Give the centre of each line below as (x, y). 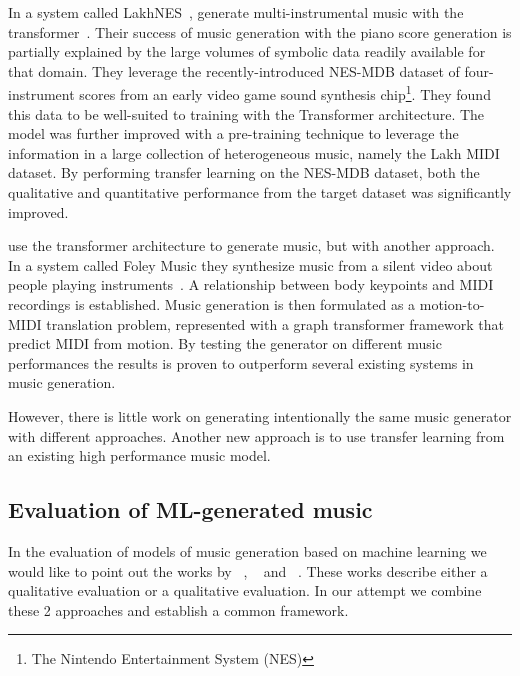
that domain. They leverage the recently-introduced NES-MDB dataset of (234, 70)
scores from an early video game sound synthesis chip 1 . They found (285, 93)
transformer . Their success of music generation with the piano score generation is (260, 31)
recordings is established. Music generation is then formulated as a (212, 303)
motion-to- (452, 303)
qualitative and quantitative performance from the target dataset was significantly (260, 192)
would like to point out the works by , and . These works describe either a (248, 570)
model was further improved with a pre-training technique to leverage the (233, 133)
